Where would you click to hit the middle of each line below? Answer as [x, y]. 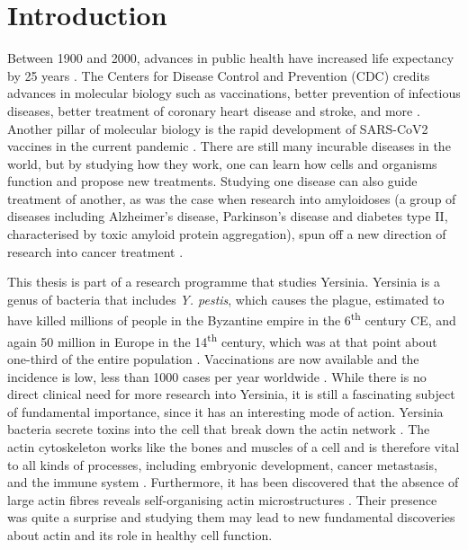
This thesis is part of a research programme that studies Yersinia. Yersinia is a [224, 282]
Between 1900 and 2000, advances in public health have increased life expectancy [231, 58]
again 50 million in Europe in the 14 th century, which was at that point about [222, 340]
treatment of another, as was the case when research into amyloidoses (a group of [232, 198]
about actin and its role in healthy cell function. [140, 534]
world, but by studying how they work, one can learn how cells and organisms [222, 163]
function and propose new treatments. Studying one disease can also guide [212, 181]
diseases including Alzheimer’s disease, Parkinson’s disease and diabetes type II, [228, 216]
